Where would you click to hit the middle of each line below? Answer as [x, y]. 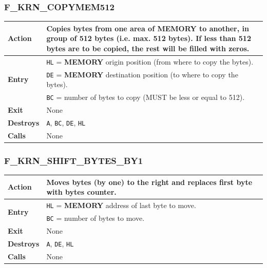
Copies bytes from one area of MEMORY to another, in [148, 28]
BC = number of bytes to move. [96, 218]
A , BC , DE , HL [66, 122]
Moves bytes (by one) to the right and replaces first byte [149, 182]
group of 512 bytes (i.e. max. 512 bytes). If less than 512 [149, 38]
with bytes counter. [81, 192]
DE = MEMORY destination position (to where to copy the [142, 74]
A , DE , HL [60, 243]
